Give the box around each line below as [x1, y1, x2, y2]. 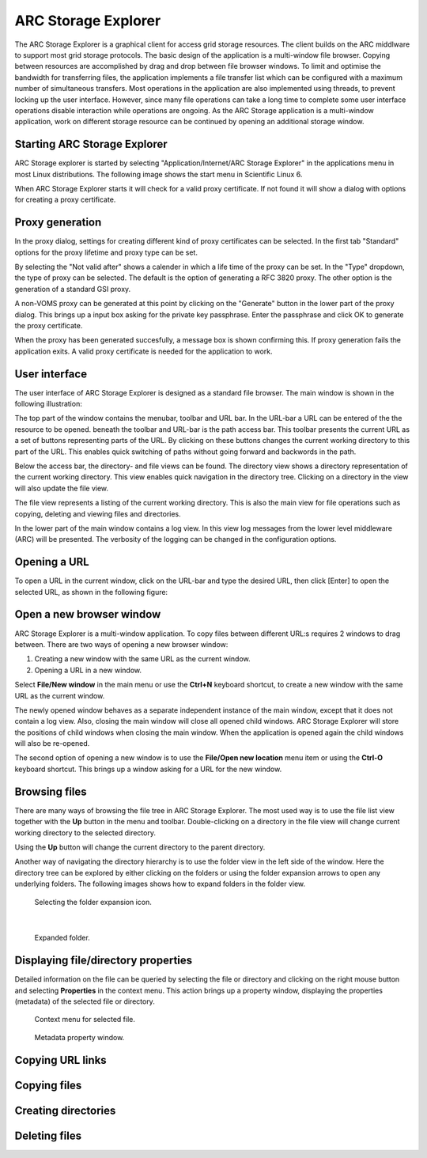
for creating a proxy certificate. [14, 195, 116, 205]
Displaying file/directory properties [14, 954, 193, 967]
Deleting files [14, 1129, 82, 1142]
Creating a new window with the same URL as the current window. [34, 654, 251, 664]
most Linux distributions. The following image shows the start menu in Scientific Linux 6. [14, 169, 303, 179]
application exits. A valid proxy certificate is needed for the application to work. [14, 346, 273, 356]
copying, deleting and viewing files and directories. [14, 509, 181, 518]
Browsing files [14, 785, 87, 798]
